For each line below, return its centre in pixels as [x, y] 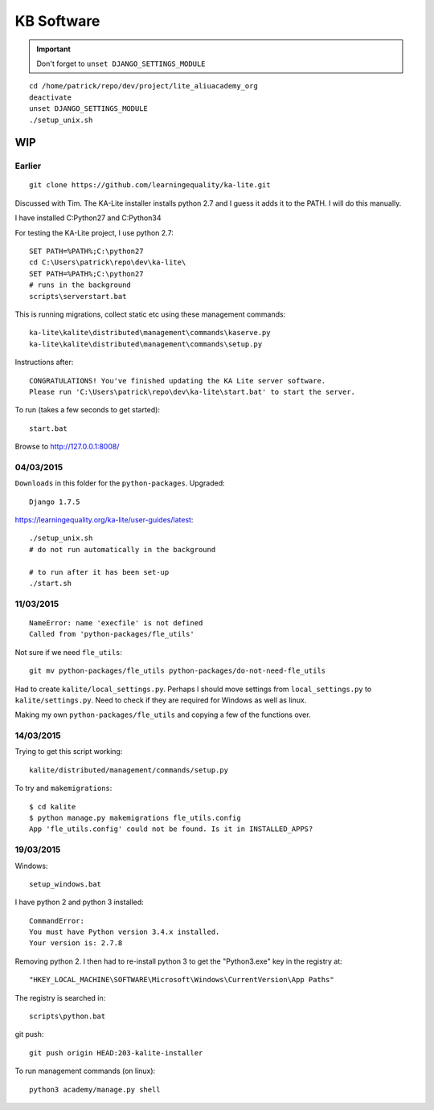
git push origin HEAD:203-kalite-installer [116, 1053]
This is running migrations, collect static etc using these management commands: [150, 314]
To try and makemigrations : [63, 788]
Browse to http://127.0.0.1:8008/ [67, 447]
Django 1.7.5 [55, 502]
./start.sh [51, 583]
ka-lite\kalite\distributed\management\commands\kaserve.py [150, 333]
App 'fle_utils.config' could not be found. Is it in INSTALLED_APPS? [171, 829]
